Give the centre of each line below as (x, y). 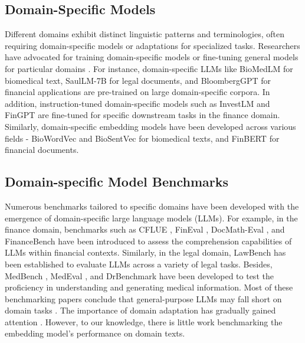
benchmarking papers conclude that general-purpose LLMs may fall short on (143, 298)
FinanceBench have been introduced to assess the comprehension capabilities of (148, 241)
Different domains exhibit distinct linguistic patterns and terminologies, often (145, 34)
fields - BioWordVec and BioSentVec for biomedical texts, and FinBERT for (142, 138)
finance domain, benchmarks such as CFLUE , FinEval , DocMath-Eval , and (145, 229)
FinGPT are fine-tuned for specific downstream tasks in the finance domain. (142, 115)
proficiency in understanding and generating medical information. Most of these (149, 287)
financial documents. (42, 150)
